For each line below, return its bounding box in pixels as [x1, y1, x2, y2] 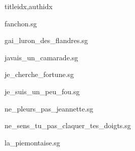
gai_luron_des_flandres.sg [5, 35, 88, 46]
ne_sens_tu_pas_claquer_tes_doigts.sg [5, 120, 131, 131]
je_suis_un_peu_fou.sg [5, 86, 80, 96]
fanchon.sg [5, 18, 37, 28]
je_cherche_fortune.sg [5, 69, 74, 80]
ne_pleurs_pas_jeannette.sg [5, 103, 94, 114]
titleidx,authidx [5, 1, 53, 11]
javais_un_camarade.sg [5, 52, 78, 62]
